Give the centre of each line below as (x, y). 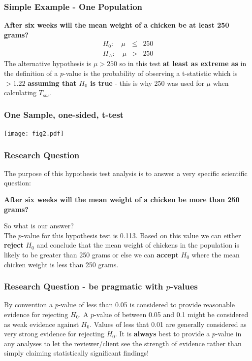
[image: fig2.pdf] (34, 133)
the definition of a (31, 73)
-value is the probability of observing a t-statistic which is (151, 73)
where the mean (216, 254)
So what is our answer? (39, 226)
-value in (228, 334)
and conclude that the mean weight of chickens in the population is (138, 245)
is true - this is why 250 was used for (147, 83)
